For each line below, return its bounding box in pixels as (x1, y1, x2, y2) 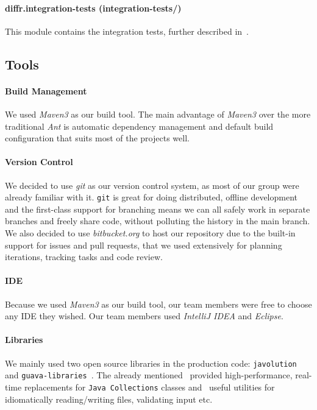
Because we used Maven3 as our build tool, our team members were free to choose (5, 297, 312, 310)
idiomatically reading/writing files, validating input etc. (5, 392, 213, 405)
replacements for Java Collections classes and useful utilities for (24, 380, 275, 393)
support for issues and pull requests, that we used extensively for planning (5, 238, 282, 251)
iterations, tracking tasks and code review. (5, 250, 163, 263)
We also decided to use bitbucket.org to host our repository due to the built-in (5, 226, 296, 239)
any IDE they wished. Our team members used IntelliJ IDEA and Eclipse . (5, 309, 283, 322)
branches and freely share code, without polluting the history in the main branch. (5, 214, 310, 227)
